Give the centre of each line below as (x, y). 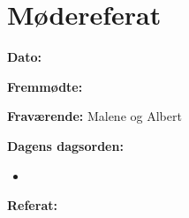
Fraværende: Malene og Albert (94, 116)
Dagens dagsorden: (65, 145)
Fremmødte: (45, 86)
